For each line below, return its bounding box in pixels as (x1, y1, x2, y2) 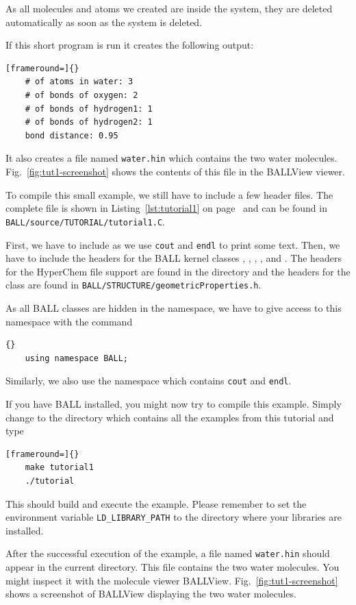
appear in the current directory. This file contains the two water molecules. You (5, 560, 340, 574)
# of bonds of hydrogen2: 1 (25, 117, 153, 127)
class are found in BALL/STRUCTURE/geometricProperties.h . (5, 277, 262, 292)
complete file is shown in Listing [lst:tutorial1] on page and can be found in (5, 201, 327, 215)
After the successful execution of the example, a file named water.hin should (5, 546, 330, 560)
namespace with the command (5, 314, 133, 328)
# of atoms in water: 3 (25, 77, 133, 87)
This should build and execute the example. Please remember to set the (5, 496, 307, 510)
